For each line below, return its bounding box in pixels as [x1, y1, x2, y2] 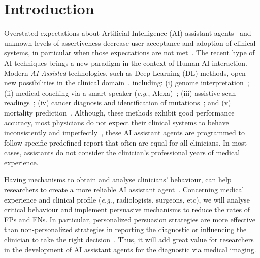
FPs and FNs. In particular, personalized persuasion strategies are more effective [4, 214, 255, 224]
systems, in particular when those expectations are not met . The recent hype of [4, 47, 255, 58]
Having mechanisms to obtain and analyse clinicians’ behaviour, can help [4, 174, 232, 185]
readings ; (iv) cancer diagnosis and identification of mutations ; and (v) [4, 97, 231, 108]
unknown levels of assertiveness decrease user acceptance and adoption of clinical [4, 37, 256, 48]
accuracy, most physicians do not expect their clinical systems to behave [4, 117, 229, 128]
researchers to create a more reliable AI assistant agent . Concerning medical [4, 184, 244, 195]
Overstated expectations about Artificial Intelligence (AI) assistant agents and [4, 27, 251, 38]
